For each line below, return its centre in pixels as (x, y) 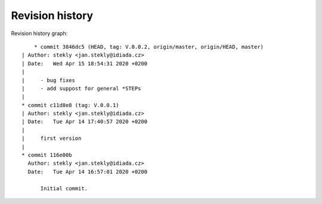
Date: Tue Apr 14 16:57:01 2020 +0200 (88, 172)
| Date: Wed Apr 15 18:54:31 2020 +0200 (85, 63)
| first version (52, 139)
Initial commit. (64, 188)
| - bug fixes (49, 80)
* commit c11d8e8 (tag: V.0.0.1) (70, 105)
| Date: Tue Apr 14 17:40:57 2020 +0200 (85, 122)
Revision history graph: (39, 33)
